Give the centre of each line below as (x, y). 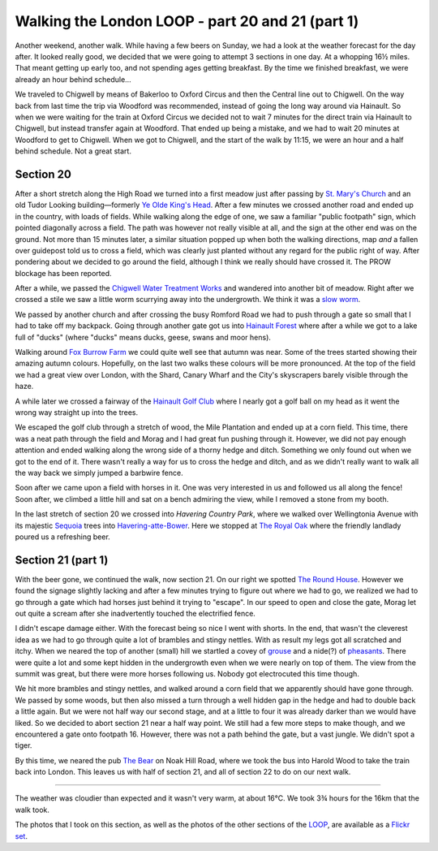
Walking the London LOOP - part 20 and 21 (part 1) (187, 21)
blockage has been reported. (64, 273)
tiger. (24, 745)
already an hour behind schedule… (73, 79)
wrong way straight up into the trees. (77, 413)
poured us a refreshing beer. (63, 537)
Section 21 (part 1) (62, 560)
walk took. (32, 810)
